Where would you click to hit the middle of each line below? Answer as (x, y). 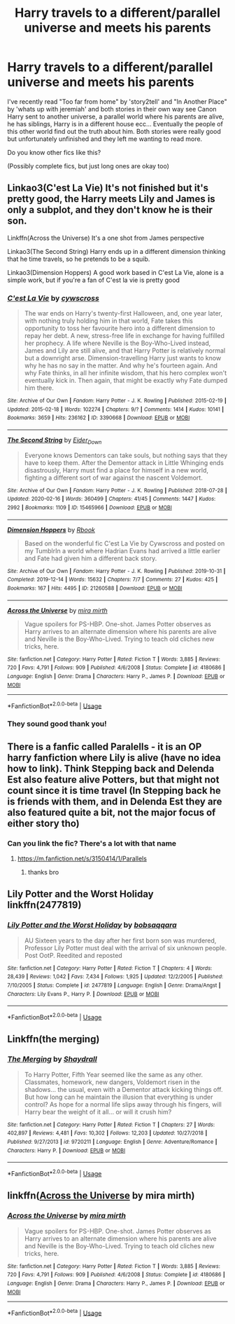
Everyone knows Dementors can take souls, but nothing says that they (126, 455)
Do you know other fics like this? (54, 152)
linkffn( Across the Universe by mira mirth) (101, 1196)
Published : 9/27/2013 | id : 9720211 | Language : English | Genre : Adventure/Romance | (112, 1142)
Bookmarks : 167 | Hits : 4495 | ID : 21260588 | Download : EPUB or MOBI (95, 588)
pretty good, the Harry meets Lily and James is (111, 199)
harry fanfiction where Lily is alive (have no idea (114, 758)
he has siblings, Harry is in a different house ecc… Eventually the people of (115, 123)
